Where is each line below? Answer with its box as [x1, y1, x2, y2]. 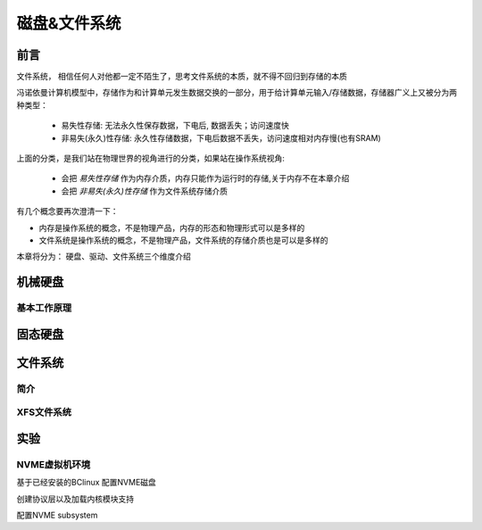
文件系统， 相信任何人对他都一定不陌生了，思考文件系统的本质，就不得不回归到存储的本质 [16, 71, 347, 82]
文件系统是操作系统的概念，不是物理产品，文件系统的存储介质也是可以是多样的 [38, 235, 328, 245]
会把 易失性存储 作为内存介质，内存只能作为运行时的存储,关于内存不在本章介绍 [61, 173, 350, 184]
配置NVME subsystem [16, 509, 98, 521]
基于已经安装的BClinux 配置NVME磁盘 [16, 477, 156, 488]
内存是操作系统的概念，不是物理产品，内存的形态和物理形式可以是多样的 [38, 222, 305, 233]
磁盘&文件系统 [16, 13, 121, 33]
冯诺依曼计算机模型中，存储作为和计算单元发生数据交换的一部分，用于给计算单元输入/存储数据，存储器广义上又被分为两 [16, 87, 458, 98]
